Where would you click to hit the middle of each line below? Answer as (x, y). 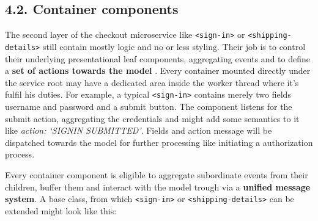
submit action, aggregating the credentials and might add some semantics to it (152, 118)
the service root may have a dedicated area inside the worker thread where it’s (152, 82)
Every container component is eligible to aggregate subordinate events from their (157, 174)
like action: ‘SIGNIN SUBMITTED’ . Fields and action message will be (139, 130)
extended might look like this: (61, 210)
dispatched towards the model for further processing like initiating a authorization (159, 142)
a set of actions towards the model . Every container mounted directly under (158, 71)
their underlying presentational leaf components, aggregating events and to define (157, 58)
